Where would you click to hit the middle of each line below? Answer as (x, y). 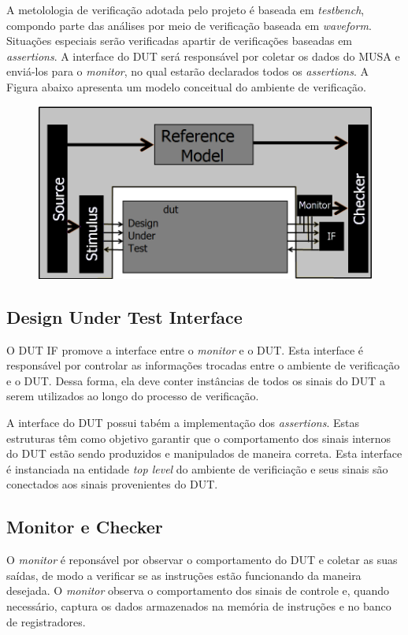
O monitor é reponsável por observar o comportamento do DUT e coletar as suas (202, 560)
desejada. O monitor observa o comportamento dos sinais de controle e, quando (198, 590)
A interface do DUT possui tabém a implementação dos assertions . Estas (183, 422)
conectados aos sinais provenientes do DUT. (112, 484)
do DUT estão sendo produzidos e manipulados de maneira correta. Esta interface (204, 453)
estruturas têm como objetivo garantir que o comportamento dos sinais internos (198, 438)
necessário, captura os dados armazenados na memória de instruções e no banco (199, 605)
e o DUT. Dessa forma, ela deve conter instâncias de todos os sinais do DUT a (196, 380)
